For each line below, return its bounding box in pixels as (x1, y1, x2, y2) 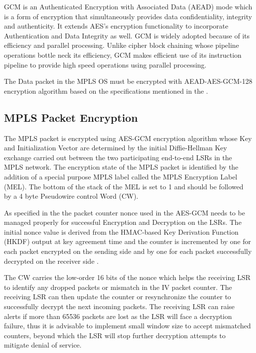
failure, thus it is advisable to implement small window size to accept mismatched (4, 320, 251, 331)
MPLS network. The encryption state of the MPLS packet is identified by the (4, 162, 239, 172)
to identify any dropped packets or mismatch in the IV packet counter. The (4, 282, 232, 292)
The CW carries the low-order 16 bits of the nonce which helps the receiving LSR (4, 272, 251, 282)
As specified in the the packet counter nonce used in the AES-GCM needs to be (4, 207, 245, 217)
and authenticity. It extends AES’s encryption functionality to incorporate (4, 21, 228, 31)
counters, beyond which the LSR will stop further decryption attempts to (4, 330, 226, 340)
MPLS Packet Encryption (4, 109, 138, 125)
